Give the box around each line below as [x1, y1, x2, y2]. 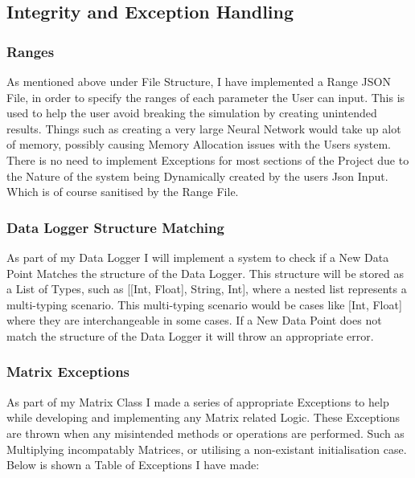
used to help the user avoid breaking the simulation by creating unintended [6, 104, 377, 121]
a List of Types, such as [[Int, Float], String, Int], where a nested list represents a [6, 280, 407, 297]
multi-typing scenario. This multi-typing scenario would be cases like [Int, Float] [6, 296, 402, 313]
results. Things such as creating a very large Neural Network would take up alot [6, 120, 401, 137]
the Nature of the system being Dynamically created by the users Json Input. [6, 167, 388, 184]
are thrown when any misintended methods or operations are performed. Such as [6, 424, 405, 441]
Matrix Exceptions [6, 362, 130, 382]
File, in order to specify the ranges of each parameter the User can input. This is [6, 88, 405, 105]
